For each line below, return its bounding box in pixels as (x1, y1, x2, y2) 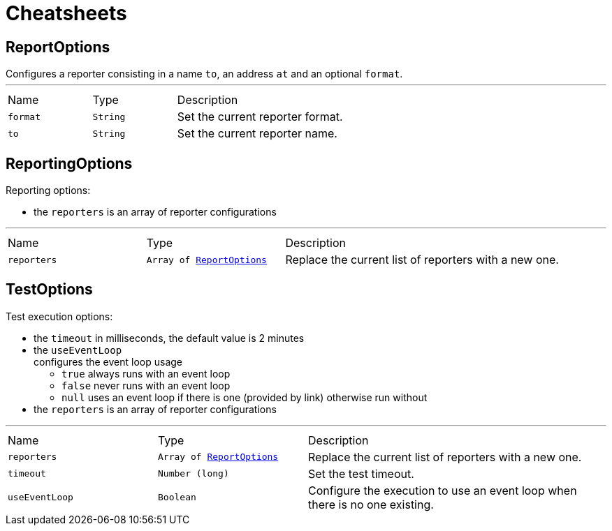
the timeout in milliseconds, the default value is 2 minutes (34, 331, 305, 344)
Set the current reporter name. (177, 126, 337, 141)
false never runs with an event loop (61, 379, 231, 391)
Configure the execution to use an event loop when (308, 483, 577, 498)
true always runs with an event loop (61, 367, 231, 380)
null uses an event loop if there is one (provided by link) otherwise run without (61, 391, 428, 403)
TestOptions (6, 281, 93, 299)
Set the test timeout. (308, 466, 414, 481)
